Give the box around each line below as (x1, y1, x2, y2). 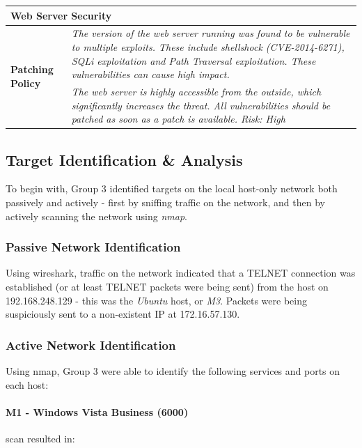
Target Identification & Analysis (6, 148, 243, 170)
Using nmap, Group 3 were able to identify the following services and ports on (6, 364, 340, 378)
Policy (10, 75, 41, 90)
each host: (6, 377, 49, 392)
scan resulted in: (6, 431, 75, 446)
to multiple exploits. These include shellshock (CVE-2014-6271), (71, 39, 345, 54)
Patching (10, 61, 54, 76)
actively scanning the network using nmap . (6, 208, 187, 223)
